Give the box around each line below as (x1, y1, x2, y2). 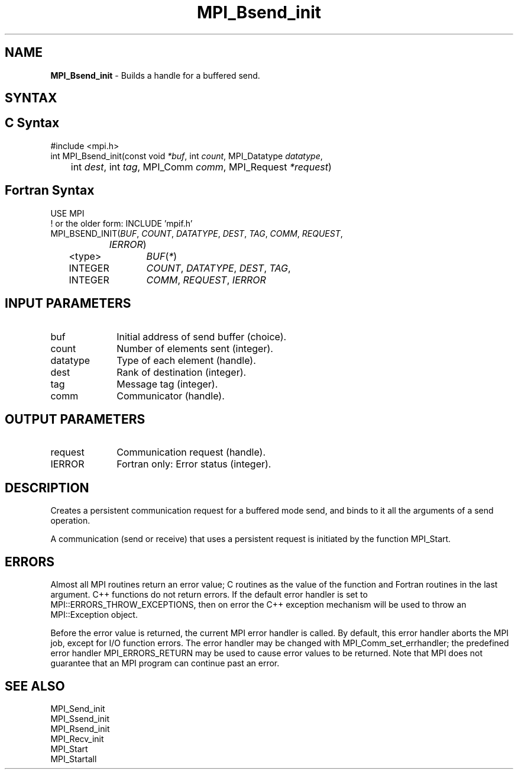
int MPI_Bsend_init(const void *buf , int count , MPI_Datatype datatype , (50, 150, 323, 161)
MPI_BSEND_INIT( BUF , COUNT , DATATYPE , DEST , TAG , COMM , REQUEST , (50, 228, 343, 238)
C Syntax (5, 115, 60, 131)
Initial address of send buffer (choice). (116, 330, 287, 343)
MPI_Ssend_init (50, 713, 109, 724)
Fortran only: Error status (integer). (116, 458, 271, 470)
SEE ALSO (5, 678, 65, 694)
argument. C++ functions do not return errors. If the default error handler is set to (50, 589, 368, 600)
